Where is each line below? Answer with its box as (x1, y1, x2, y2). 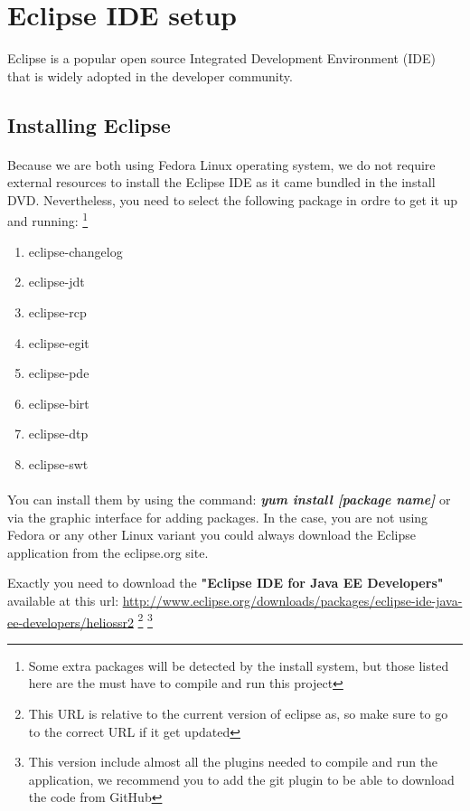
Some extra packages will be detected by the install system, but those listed (28, 655, 449, 674)
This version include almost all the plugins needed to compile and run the (28, 752, 438, 771)
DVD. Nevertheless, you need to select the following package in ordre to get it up (7, 190, 458, 209)
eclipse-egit (28, 333, 89, 352)
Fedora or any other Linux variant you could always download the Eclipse (7, 525, 417, 544)
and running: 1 (7, 209, 89, 231)
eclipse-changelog (28, 241, 123, 260)
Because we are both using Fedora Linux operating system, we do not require (7, 155, 436, 174)
